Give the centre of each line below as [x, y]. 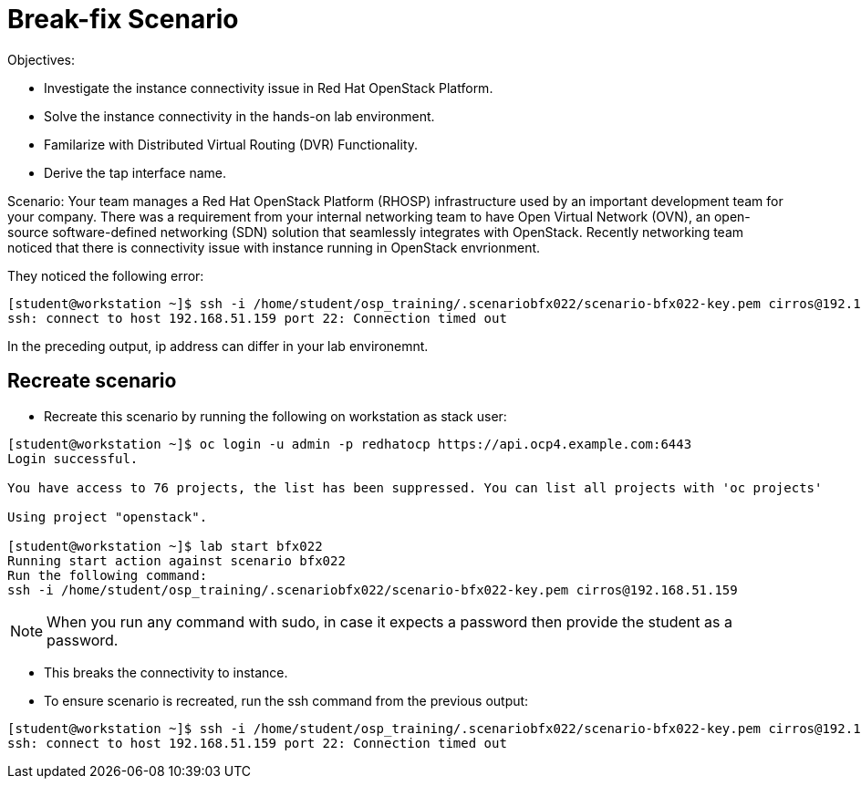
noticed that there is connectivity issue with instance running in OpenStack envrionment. [274, 247]
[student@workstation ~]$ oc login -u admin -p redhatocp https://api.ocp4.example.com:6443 [350, 444]
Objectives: [41, 59]
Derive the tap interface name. [135, 172]
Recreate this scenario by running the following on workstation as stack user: [275, 416]
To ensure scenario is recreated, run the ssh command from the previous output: [286, 700]
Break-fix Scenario [123, 19]
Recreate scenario [92, 381]
